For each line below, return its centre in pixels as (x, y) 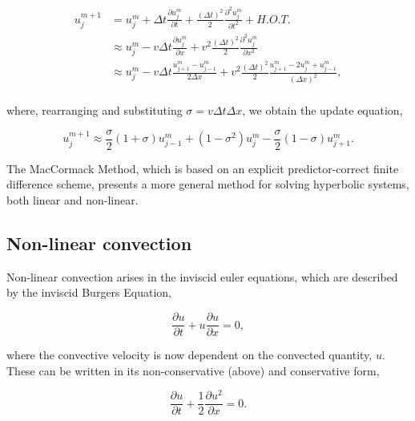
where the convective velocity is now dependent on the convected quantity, (189, 355)
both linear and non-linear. (73, 200)
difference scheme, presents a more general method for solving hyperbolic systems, (208, 184)
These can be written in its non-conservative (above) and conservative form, (193, 370)
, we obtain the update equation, (322, 110)
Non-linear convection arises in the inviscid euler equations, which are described (202, 276)
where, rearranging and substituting (95, 110)
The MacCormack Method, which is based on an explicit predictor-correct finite (203, 168)
